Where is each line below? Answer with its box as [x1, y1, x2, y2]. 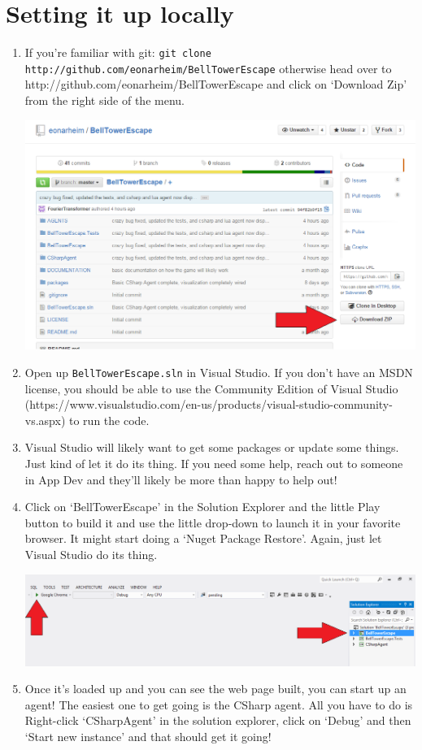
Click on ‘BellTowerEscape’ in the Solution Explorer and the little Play [24, 498, 381, 515]
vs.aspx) [24, 411, 66, 428]
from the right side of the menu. [24, 92, 185, 109]
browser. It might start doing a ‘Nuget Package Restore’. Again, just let [24, 530, 382, 547]
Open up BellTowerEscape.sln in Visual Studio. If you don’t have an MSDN [24, 363, 413, 380]
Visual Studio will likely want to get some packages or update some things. [24, 439, 399, 456]
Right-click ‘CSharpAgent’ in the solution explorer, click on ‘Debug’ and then [24, 712, 411, 729]
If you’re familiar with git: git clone [24, 44, 211, 61]
